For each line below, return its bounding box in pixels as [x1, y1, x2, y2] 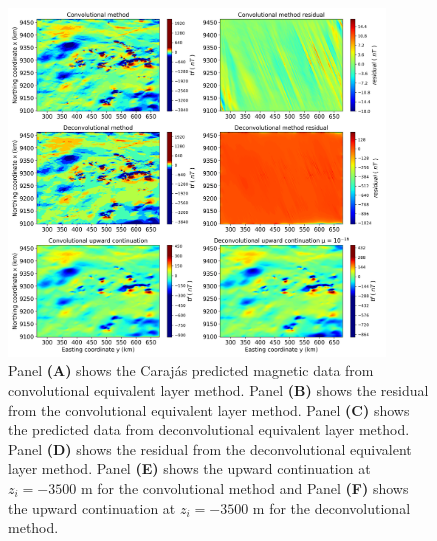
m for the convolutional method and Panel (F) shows [80, 477, 409, 498]
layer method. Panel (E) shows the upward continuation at [8, 458, 371, 479]
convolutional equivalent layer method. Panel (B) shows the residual [8, 379, 429, 400]
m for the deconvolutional [252, 497, 411, 518]
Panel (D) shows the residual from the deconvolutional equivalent [8, 438, 412, 459]
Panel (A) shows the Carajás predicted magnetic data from [8, 360, 374, 381]
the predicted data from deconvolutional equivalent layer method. [8, 419, 410, 440]
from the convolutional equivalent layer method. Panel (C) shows [8, 399, 410, 420]
